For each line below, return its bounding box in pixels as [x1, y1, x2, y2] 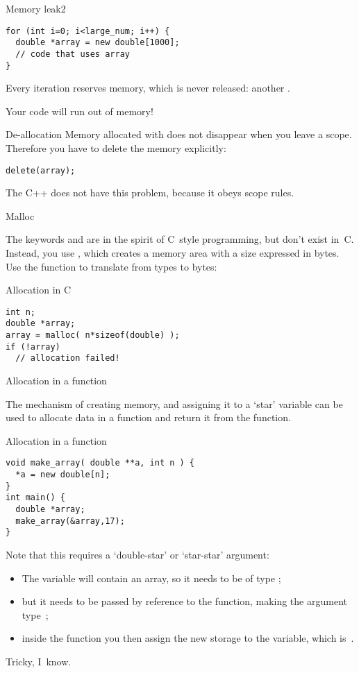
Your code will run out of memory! [6, 103, 153, 118]
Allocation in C [6, 282, 72, 297]
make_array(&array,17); [15, 516, 125, 526]
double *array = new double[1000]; [15, 37, 180, 48]
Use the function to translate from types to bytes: [6, 259, 217, 273]
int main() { [6, 493, 65, 503]
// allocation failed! [15, 353, 120, 364]
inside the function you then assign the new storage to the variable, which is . [22, 631, 354, 645]
